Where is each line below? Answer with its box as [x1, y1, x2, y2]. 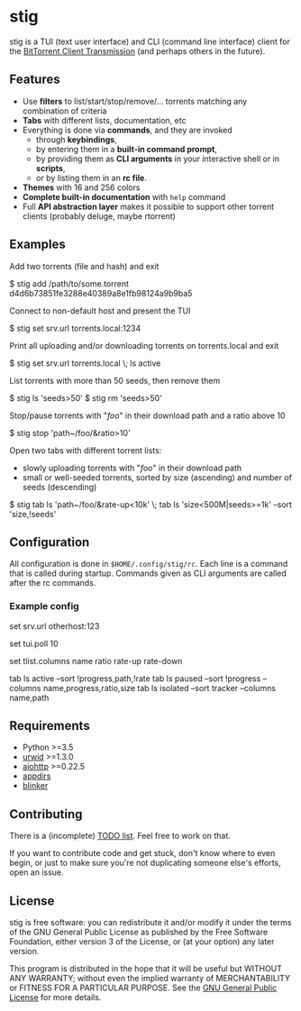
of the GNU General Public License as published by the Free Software [9, 926, 269, 938]
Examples [9, 237, 66, 252]
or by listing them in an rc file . [35, 172, 147, 183]
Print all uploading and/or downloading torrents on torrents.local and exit [9, 340, 279, 351]
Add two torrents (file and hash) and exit [9, 260, 160, 271]
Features [9, 72, 60, 87]
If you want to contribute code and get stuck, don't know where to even [9, 848, 276, 859]
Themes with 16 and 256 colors [22, 182, 141, 193]
